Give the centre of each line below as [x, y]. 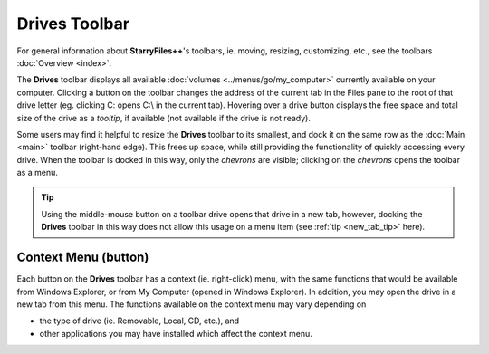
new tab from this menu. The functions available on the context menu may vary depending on [192, 304]
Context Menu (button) [83, 258]
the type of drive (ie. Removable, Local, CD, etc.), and [139, 321]
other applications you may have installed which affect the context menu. [176, 333]
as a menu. [37, 173]
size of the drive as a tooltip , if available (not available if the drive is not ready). [164, 118]
